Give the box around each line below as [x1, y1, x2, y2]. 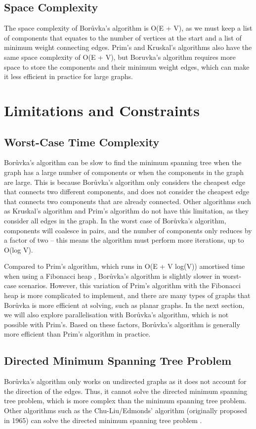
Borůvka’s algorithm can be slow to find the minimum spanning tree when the [4, 157, 242, 168]
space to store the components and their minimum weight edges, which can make [4, 61, 250, 72]
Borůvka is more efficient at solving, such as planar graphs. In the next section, [4, 300, 245, 310]
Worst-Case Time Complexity [4, 134, 160, 149]
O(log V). [4, 244, 33, 255]
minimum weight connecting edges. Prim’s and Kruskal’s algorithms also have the [4, 42, 252, 52]
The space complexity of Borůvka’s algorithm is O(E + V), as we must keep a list [4, 23, 253, 33]
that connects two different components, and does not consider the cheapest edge [4, 186, 250, 197]
